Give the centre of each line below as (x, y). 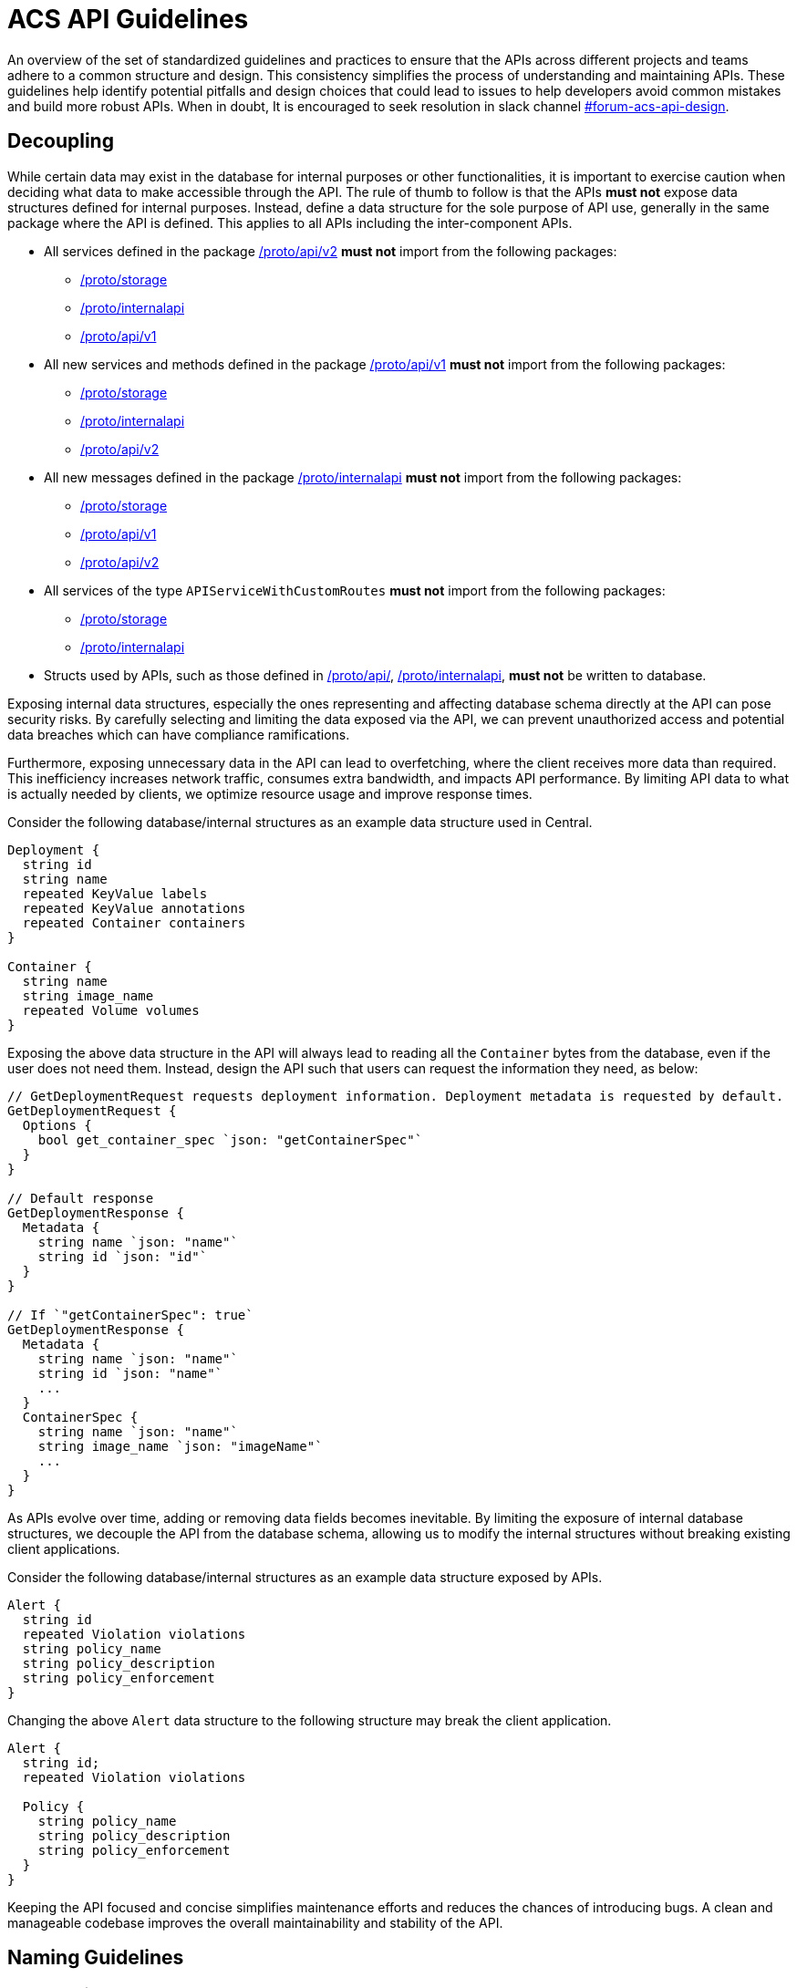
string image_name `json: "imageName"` (180, 1446)
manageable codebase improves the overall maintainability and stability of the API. (255, 1922)
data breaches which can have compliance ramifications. (179, 734)
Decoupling (61, 141)
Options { (57, 1125)
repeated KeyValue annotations (134, 908)
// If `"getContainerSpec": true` (130, 1315)
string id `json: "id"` (123, 1256)
